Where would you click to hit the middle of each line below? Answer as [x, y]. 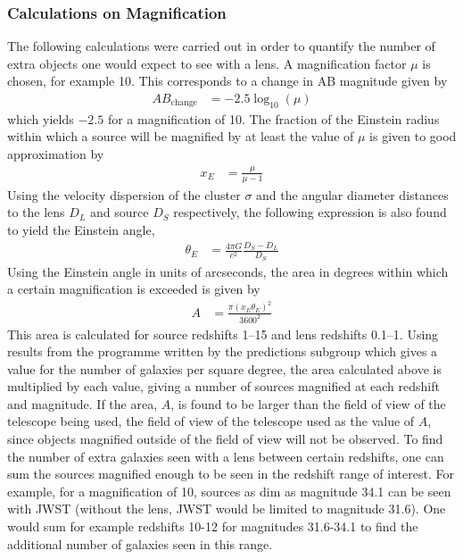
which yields [41, 118]
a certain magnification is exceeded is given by [134, 289]
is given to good [413, 136]
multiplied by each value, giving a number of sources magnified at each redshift [223, 386]
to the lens [36, 212]
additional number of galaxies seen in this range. [140, 543]
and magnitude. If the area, [83, 403]
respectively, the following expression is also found [310, 212]
